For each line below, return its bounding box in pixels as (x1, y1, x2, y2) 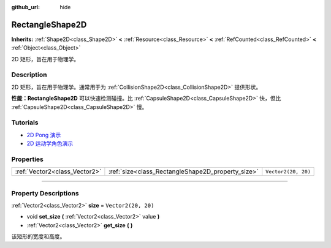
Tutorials (11, 118, 39, 127)
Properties (11, 155, 44, 163)
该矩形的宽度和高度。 (11, 233, 66, 240)
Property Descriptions (11, 189, 79, 197)
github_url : (11, 4, 40, 10)
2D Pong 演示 (26, 131, 61, 138)
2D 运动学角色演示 (26, 140, 74, 147)
